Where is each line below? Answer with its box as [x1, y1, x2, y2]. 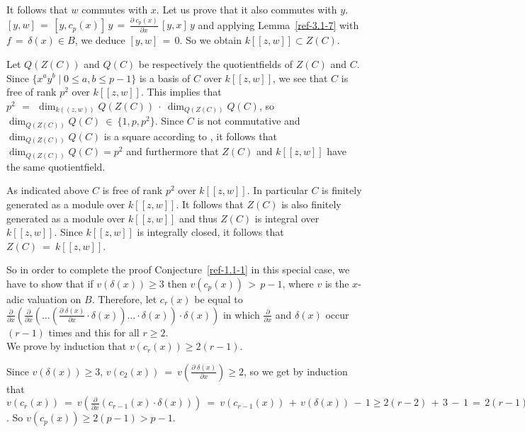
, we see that [273, 70, 328, 85]
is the [324, 275, 349, 290]
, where [282, 275, 314, 290]
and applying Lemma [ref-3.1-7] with [198, 17, 359, 32]
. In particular [247, 183, 308, 198]
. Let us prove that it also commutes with [156, 2, 337, 16]
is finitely [322, 183, 362, 198]
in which [222, 307, 260, 322]
